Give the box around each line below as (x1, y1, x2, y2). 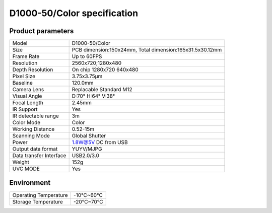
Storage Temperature (12, 198, 63, 205)
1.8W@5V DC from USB (72, 139, 128, 146)
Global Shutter (72, 132, 106, 139)
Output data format (12, 146, 58, 153)
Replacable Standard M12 (72, 86, 132, 93)
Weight (12, 159, 30, 166)
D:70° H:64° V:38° (72, 93, 115, 100)
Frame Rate (12, 53, 40, 60)
